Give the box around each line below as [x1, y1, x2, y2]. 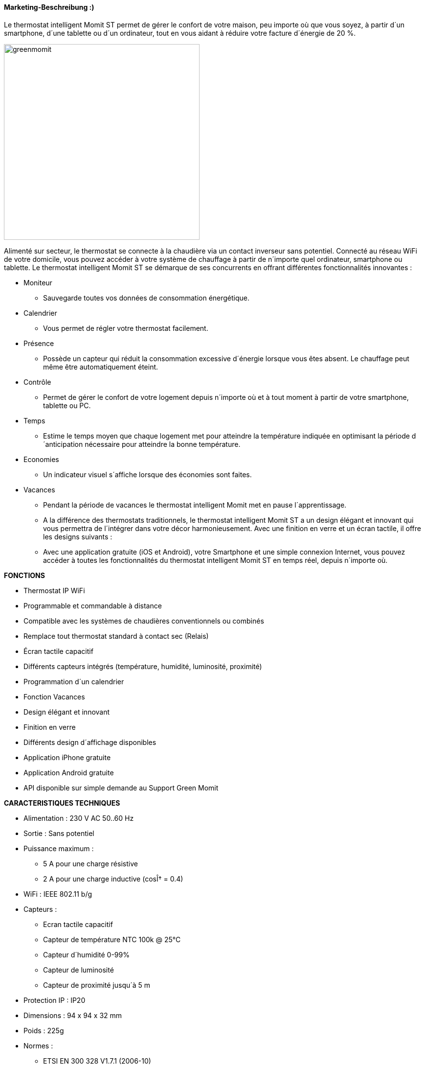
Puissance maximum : [23, 844, 94, 853]
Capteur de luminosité [43, 965, 114, 974]
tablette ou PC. [43, 401, 91, 410]
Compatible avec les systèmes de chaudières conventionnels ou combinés [23, 616, 264, 625]
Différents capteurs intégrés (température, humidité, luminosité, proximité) [23, 662, 262, 671]
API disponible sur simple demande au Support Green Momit [23, 783, 219, 792]
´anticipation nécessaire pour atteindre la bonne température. [43, 440, 241, 448]
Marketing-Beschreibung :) [4, 3, 94, 11]
